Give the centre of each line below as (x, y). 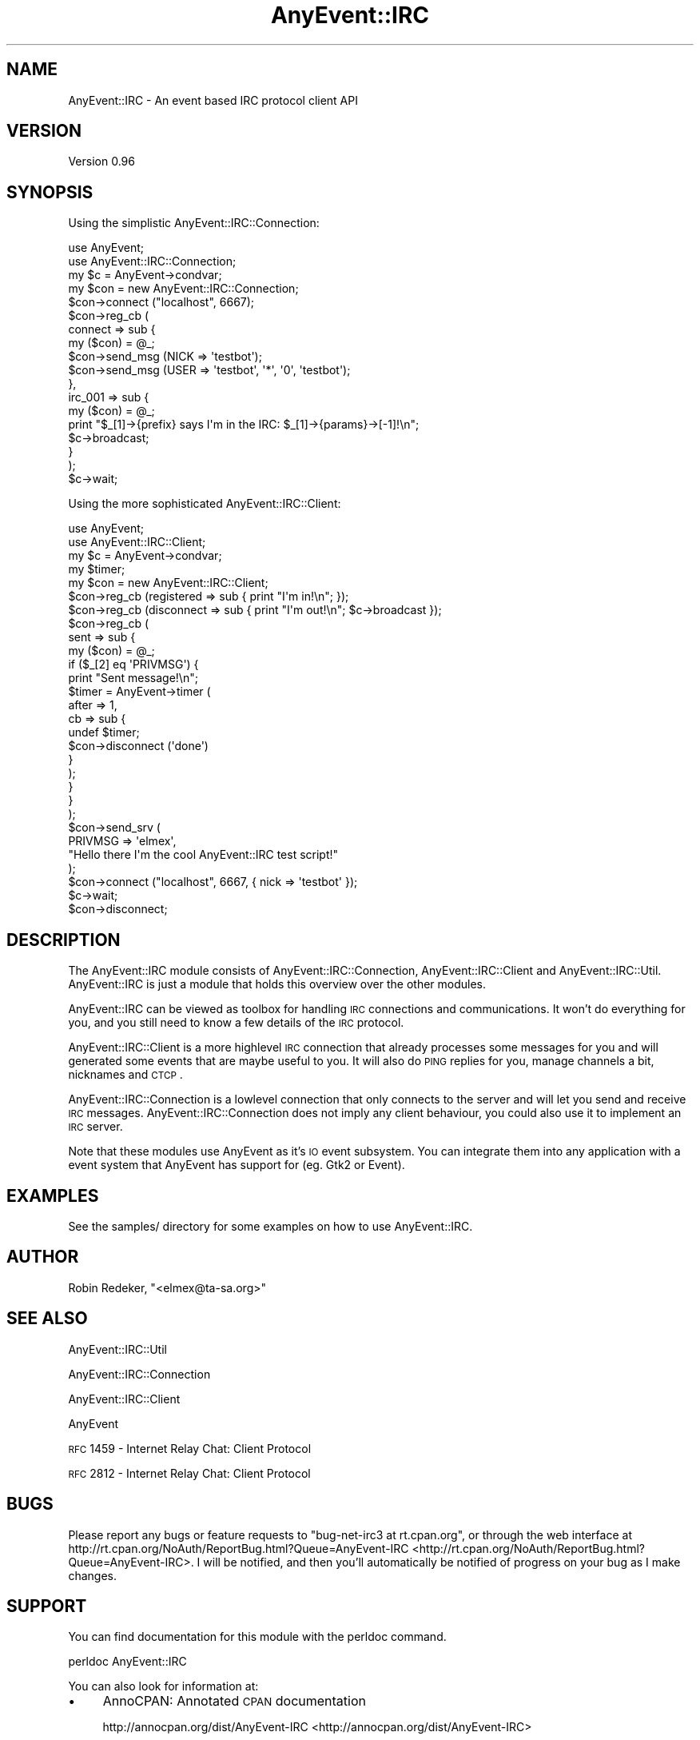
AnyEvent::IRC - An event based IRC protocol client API (213, 100)
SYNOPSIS (50, 192)
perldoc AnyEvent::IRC (127, 1662)
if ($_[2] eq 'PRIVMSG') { (133, 664)
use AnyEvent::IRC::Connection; (152, 261)
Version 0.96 (101, 162)
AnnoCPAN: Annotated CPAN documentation (234, 1701)
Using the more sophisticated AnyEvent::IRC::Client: (205, 504)
